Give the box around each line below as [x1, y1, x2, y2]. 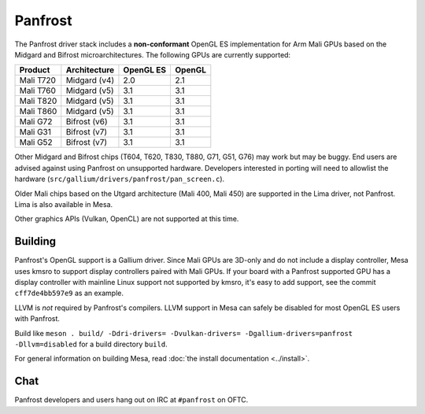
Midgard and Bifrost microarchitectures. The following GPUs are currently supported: [14, 50, 291, 59]
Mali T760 [19, 85, 57, 96]
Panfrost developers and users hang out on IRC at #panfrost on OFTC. [14, 395, 249, 405]
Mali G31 [19, 127, 51, 138]
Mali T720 [19, 75, 57, 86]
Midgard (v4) [65, 75, 115, 86]
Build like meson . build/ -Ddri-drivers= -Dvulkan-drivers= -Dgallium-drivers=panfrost [14, 328, 353, 338]
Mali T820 [19, 95, 57, 106]
